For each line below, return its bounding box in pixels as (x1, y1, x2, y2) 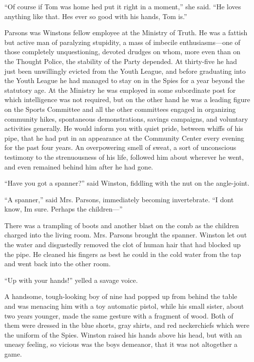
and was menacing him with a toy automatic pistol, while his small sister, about (4, 301, 244, 311)
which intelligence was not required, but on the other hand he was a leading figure (4, 94, 250, 105)
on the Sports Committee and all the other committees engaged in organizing (4, 104, 236, 114)
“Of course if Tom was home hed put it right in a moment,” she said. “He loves (4, 1, 241, 11)
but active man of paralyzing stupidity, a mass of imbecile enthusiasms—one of (4, 37, 240, 47)
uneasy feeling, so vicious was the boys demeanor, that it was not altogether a (4, 339, 238, 349)
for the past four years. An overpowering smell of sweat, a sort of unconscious (4, 142, 236, 152)
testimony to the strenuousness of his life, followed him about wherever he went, (4, 151, 244, 162)
